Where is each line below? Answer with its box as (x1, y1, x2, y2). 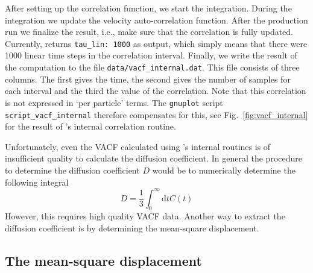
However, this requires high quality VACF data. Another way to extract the (5, 210, 285, 222)
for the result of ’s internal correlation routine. (5, 120, 176, 133)
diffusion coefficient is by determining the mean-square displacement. (5, 222, 259, 234)
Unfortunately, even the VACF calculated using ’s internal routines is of (5, 140, 271, 152)
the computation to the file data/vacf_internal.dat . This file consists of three (5, 61, 300, 74)
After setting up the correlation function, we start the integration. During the (5, 2, 292, 14)
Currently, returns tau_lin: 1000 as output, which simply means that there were (5, 37, 308, 49)
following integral (5, 175, 69, 188)
